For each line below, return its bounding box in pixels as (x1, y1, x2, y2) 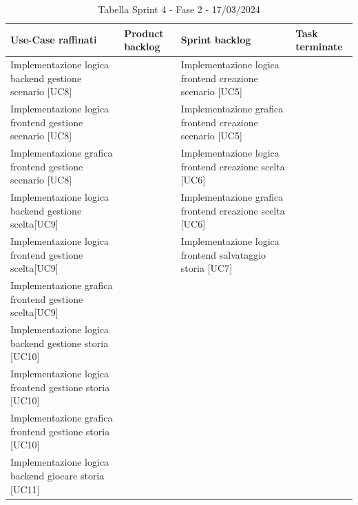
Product (124, 26, 164, 40)
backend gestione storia (10, 335, 109, 350)
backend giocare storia (10, 468, 105, 482)
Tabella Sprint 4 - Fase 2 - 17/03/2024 (98, 2, 260, 16)
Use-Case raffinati (10, 32, 97, 47)
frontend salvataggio (180, 247, 266, 261)
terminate (295, 39, 343, 54)
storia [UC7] (180, 261, 233, 275)
